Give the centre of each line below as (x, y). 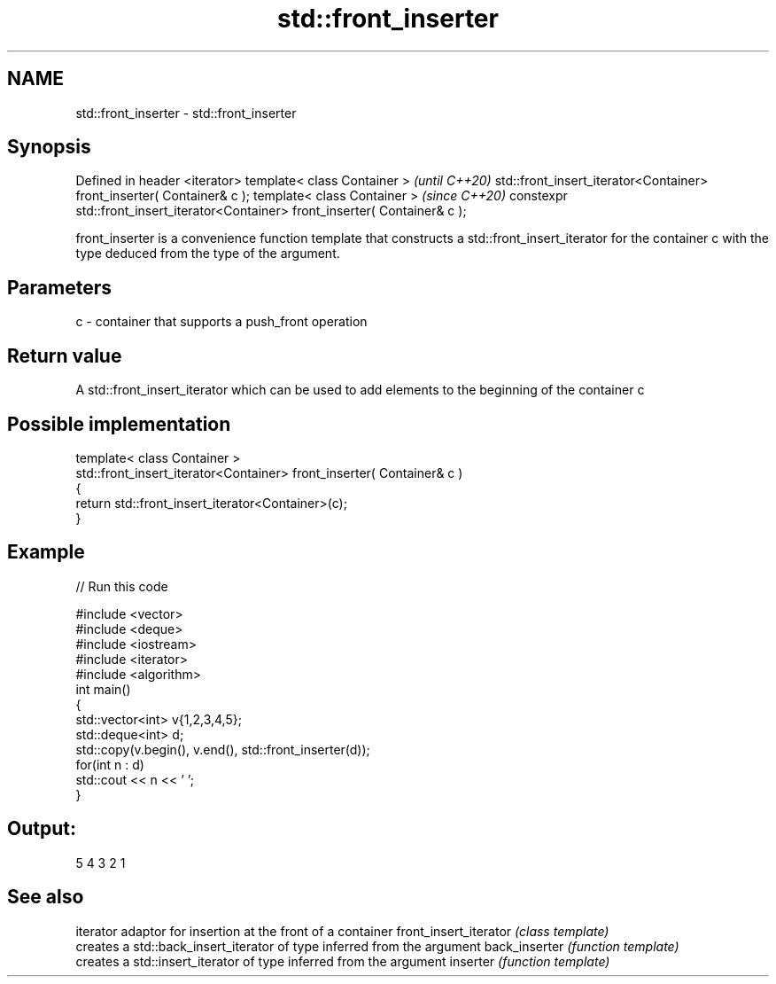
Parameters (59, 287)
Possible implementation (119, 424)
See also (46, 897)
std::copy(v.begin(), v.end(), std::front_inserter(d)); (223, 749)
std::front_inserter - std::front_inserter (186, 113)
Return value (65, 355)
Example (46, 552)
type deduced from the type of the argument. (208, 254)
